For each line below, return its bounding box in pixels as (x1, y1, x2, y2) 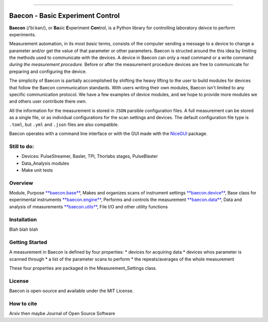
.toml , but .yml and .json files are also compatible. (9, 122, 119, 128)
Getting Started (9, 239, 47, 246)
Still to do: (9, 143, 34, 150)
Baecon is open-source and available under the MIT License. (9, 288, 134, 294)
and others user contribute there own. (9, 98, 87, 104)
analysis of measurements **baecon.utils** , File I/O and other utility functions (9, 203, 168, 209)
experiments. (9, 31, 36, 37)
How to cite (9, 300, 37, 307)
